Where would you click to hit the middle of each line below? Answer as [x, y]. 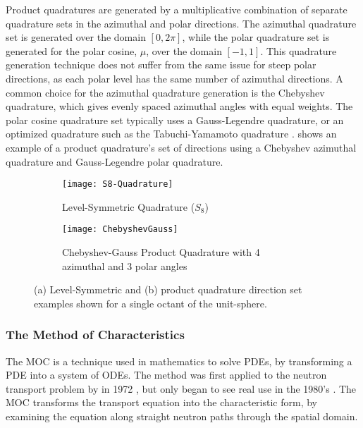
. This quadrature [299, 50]
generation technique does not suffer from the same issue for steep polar [161, 65]
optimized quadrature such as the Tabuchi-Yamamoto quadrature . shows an [171, 134]
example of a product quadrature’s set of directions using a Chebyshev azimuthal [181, 147]
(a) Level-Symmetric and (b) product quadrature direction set [168, 289]
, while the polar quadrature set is [256, 37]
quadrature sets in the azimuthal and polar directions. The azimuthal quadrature [181, 23]
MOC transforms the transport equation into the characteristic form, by [161, 402]
